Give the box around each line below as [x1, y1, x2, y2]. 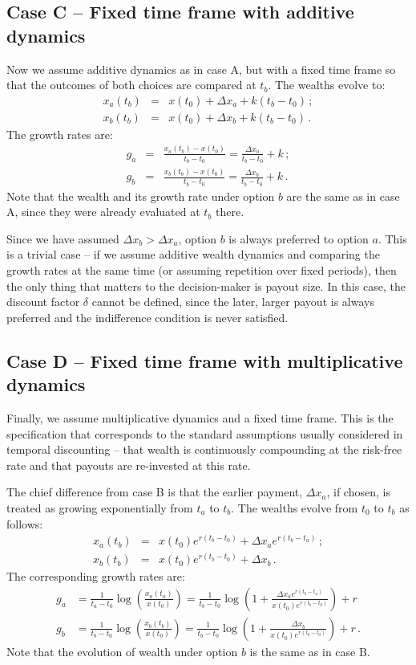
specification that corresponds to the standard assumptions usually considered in [6, 425, 403, 442]
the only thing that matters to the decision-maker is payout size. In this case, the [6, 277, 406, 294]
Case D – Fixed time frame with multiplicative [6, 348, 403, 373]
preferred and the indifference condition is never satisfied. [6, 308, 289, 325]
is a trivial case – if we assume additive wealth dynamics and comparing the [6, 246, 380, 263]
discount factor [6, 293, 80, 310]
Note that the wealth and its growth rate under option [6, 187, 275, 204]
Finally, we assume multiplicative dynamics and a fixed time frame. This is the [6, 409, 394, 426]
